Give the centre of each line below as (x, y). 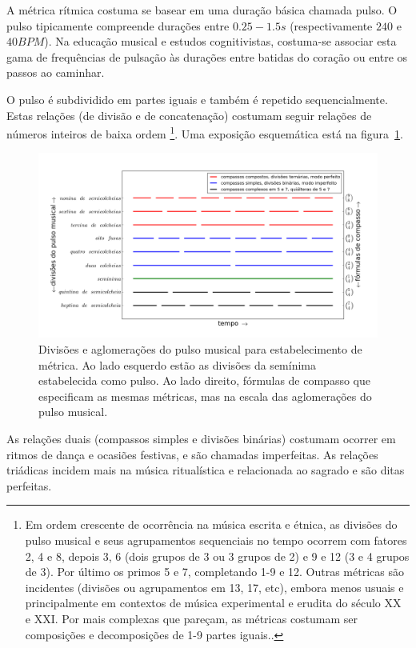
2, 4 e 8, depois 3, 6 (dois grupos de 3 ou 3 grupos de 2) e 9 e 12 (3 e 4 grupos (217, 556)
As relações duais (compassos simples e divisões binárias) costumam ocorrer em (201, 439)
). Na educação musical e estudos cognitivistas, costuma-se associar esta (220, 41)
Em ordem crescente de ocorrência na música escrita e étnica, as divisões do (211, 524)
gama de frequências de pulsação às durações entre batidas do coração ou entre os (207, 56)
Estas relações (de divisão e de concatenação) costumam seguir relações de (189, 115)
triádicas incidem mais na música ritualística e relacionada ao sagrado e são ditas (206, 470)
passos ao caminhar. (56, 72)
